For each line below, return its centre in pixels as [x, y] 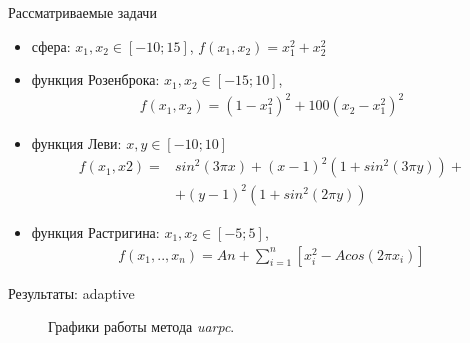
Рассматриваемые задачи [82, 12]
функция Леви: [76, 143]
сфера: [51, 45]
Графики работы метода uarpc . [141, 326]
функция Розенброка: [95, 79]
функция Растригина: [95, 231]
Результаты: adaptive [71, 292]
